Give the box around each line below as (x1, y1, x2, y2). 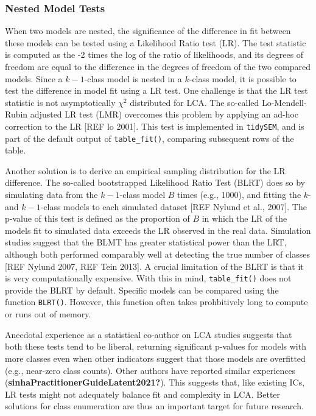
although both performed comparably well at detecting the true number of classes (5, 248, 310, 261)
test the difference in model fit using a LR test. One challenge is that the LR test (5, 84, 308, 97)
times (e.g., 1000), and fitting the (177, 188, 301, 201)
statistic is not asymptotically (5, 96, 116, 108)
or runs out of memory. (5, 308, 91, 320)
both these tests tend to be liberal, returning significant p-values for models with (5, 340, 306, 353)
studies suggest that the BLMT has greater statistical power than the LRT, (5, 236, 287, 249)
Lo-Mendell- (261, 96, 307, 108)
